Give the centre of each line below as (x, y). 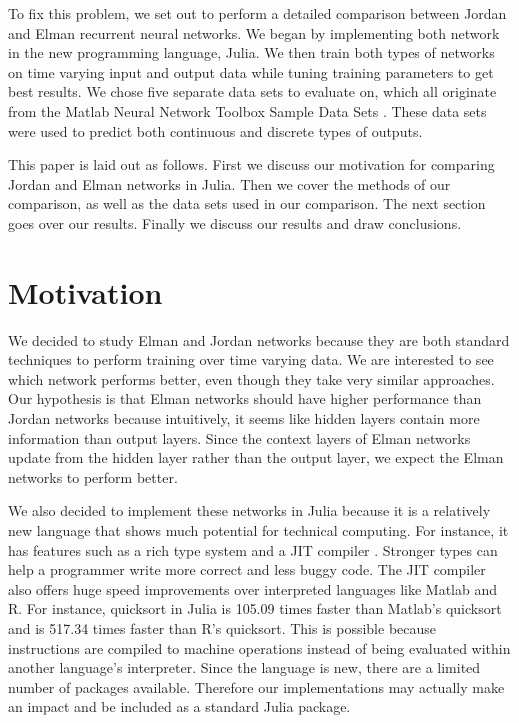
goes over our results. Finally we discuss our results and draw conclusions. (235, 222)
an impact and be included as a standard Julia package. (179, 706)
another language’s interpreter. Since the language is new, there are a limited (244, 667)
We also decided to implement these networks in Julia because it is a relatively (249, 510)
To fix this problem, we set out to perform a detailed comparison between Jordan (257, 13)
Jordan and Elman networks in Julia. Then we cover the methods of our (229, 183)
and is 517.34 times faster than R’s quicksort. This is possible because (222, 627)
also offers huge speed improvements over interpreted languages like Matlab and (252, 588)
